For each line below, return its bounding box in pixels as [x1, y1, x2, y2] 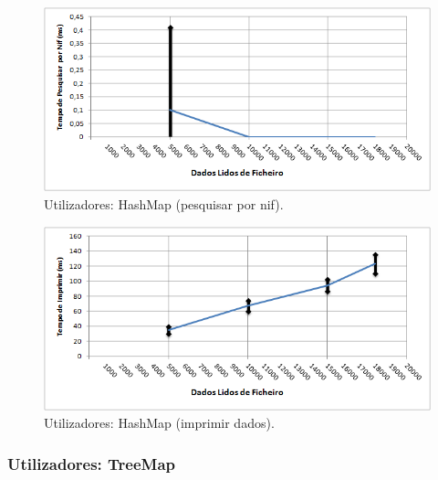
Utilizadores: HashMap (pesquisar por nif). [44, 194, 284, 213]
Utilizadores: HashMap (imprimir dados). [44, 413, 275, 432]
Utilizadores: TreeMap [7, 452, 176, 475]
